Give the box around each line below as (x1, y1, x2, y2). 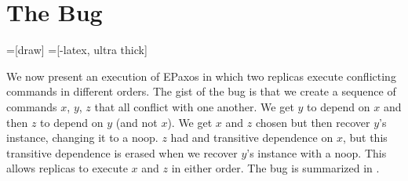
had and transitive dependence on (170, 129, 333, 146)
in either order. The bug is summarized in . (171, 160, 380, 176)
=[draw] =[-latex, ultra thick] (6, 42, 148, 58)
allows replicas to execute (6, 160, 128, 176)
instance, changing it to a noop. (6, 129, 158, 146)
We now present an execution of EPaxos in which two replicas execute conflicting (6, 67, 396, 84)
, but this (342, 129, 388, 146)
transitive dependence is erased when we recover (6, 144, 238, 161)
